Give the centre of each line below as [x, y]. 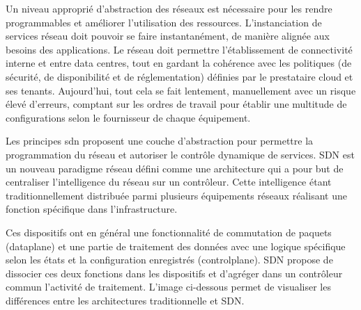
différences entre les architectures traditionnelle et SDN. [125, 300]
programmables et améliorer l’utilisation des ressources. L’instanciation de [164, 22]
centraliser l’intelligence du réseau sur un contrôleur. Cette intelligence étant [169, 182]
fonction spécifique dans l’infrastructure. [92, 209]
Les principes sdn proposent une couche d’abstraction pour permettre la [160, 141]
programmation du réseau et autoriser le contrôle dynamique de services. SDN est [180, 154]
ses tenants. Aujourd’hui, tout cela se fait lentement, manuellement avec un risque [181, 90]
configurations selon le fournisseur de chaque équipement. [128, 117]
